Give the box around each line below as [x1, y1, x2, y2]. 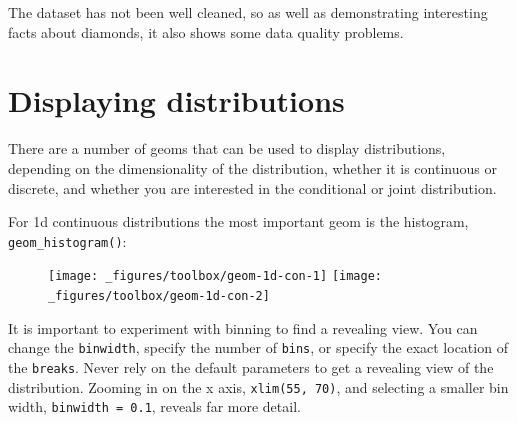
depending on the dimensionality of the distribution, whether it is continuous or [8, 157, 497, 178]
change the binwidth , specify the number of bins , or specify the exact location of [8, 337, 508, 358]
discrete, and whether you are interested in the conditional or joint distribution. [8, 177, 497, 198]
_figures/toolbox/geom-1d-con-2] [48, 289, 270, 303]
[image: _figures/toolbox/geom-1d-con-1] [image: [48, 269, 382, 284]
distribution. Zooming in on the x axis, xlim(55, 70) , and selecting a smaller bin [8, 376, 509, 397]
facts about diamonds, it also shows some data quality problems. [8, 21, 404, 42]
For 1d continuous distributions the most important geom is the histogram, [8, 211, 469, 232]
